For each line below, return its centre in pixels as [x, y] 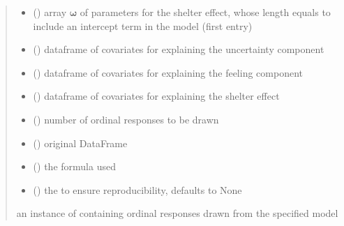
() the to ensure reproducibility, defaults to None [137, 189]
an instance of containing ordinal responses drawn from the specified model [177, 213]
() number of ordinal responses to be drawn [126, 119]
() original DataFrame [80, 143]
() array [50, 12]
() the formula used [74, 166]
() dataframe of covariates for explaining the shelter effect [156, 96]
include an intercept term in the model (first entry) [143, 25]
